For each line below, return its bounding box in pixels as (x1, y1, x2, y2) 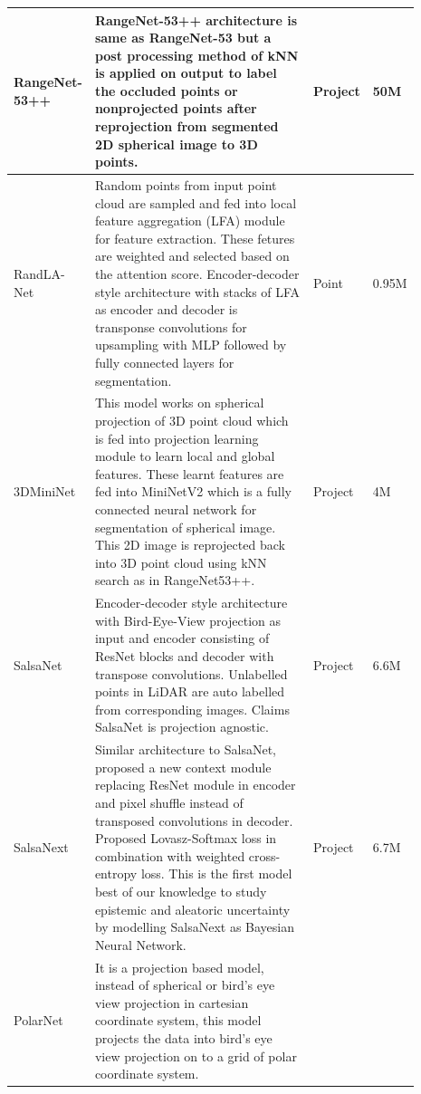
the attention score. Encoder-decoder (94, 264, 300, 283)
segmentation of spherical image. (94, 517, 276, 536)
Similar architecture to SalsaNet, (94, 740, 276, 759)
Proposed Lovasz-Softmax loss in (94, 829, 277, 848)
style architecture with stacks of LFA (94, 282, 301, 301)
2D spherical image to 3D (94, 134, 258, 153)
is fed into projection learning (94, 428, 259, 447)
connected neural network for (94, 500, 257, 519)
